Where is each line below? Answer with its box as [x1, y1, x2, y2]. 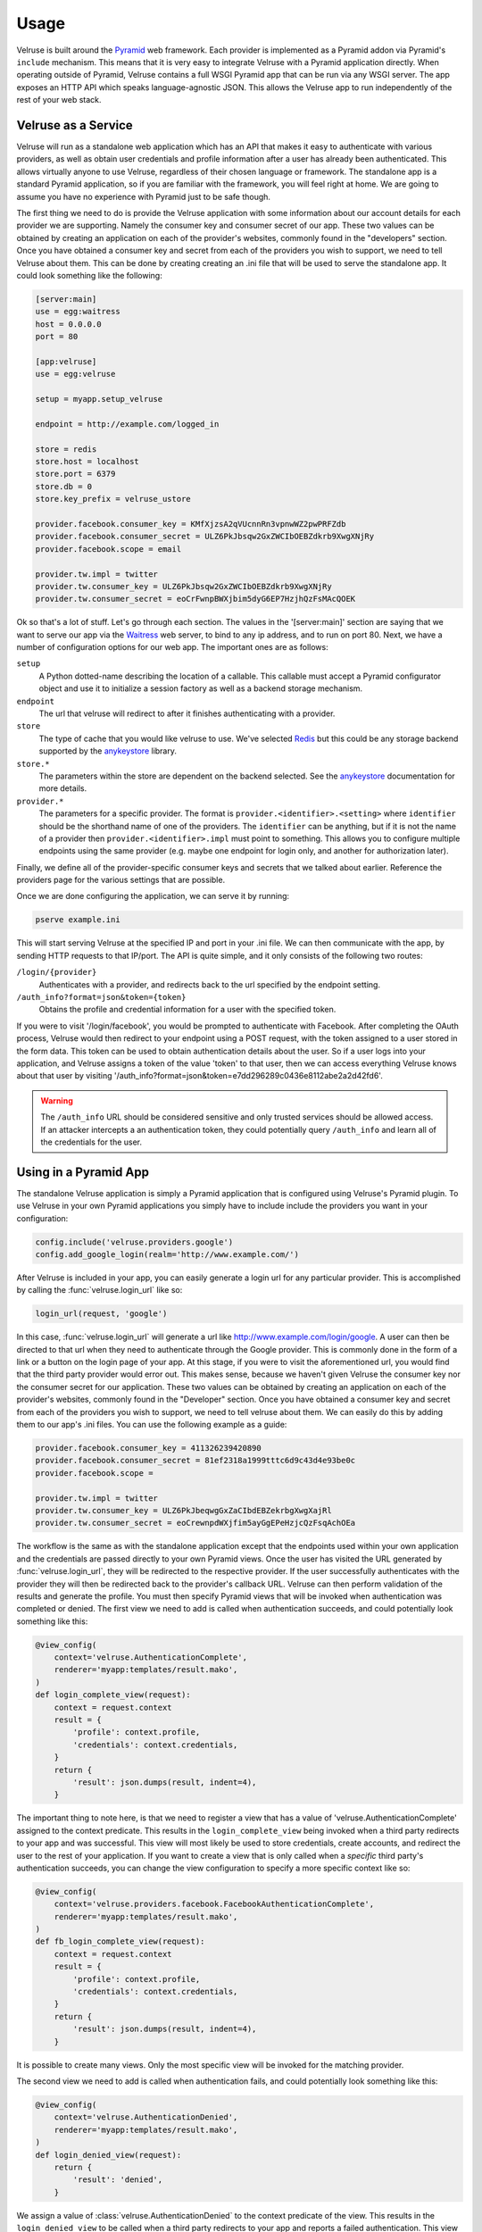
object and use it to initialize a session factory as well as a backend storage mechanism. [38, 683, 363, 694]
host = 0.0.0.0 [35, 319, 102, 329]
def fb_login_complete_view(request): [35, 1936, 205, 1946]
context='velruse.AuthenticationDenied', [54, 2112, 238, 2122]
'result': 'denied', [72, 2175, 163, 2185]
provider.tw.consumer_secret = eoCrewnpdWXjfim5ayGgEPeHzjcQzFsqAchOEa [35, 1518, 356, 1528]
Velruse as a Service [16, 117, 133, 133]
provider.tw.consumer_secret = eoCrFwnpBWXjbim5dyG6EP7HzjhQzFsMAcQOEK [35, 594, 356, 604]
